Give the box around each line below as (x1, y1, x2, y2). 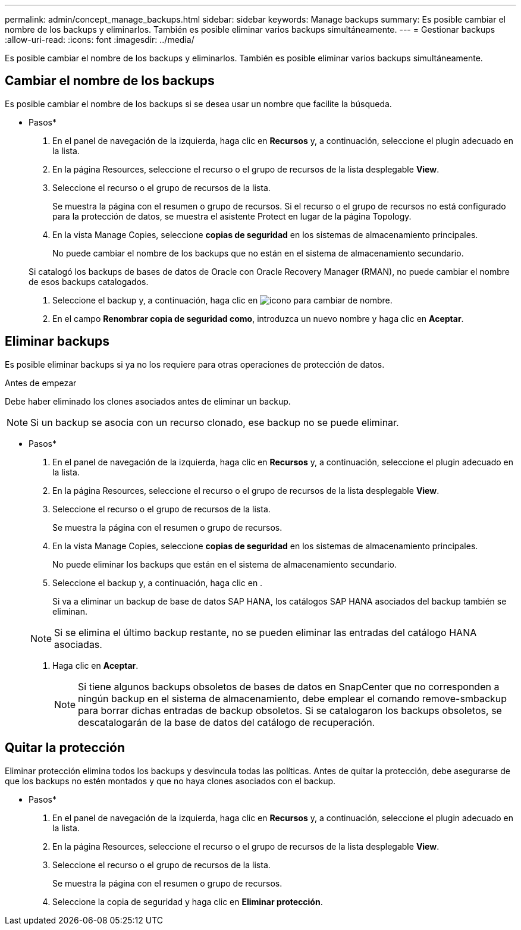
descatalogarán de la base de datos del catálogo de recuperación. (78, 716, 375, 728)
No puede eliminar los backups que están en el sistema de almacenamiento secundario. (52, 559, 397, 569)
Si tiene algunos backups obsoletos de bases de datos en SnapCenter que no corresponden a (78, 680, 500, 693)
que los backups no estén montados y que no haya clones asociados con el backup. (5, 775, 336, 786)
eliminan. (52, 606, 88, 616)
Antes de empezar (5, 377, 77, 388)
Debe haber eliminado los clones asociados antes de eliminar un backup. (5, 396, 291, 406)
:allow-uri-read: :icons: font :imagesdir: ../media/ (5, 35, 194, 45)
